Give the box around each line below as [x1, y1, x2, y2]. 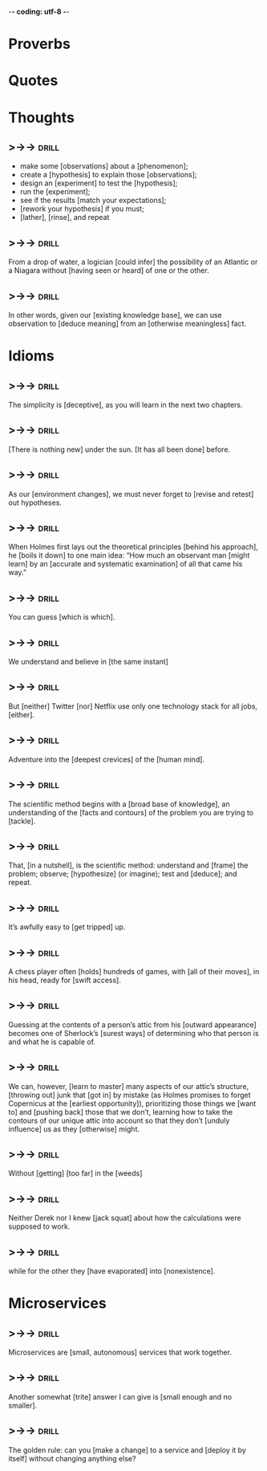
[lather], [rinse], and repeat [19, 213, 110, 222]
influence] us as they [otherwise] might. [8, 1124, 140, 1134]
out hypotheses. [8, 498, 63, 507]
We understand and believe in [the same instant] [8, 657, 168, 667]
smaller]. [8, 1400, 38, 1410]
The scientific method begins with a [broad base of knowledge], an [8, 798, 230, 809]
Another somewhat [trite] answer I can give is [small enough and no [8, 1392, 233, 1401]
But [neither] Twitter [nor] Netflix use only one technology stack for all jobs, [8, 701, 258, 711]
